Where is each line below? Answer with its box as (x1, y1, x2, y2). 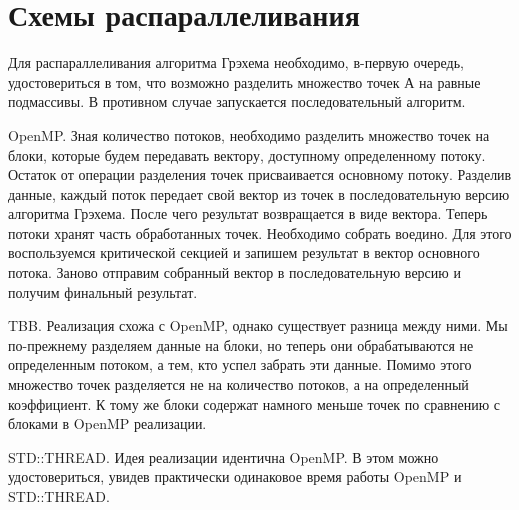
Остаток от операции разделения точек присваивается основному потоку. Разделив (8, 164, 512, 185)
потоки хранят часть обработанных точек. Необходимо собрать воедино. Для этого (8, 222, 512, 243)
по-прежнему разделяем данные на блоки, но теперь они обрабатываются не (8, 334, 474, 355)
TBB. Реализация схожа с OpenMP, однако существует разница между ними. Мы (8, 315, 508, 336)
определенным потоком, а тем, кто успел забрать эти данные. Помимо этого (8, 354, 472, 375)
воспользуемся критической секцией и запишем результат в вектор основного (8, 242, 480, 263)
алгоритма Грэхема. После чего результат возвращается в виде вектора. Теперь (8, 203, 488, 224)
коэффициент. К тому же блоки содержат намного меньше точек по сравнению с (8, 393, 501, 414)
